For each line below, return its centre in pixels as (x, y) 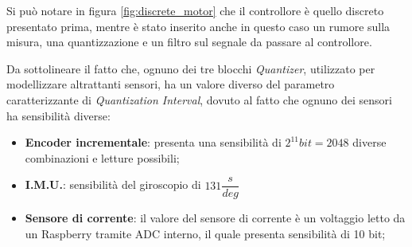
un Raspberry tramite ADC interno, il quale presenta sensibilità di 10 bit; (205, 233)
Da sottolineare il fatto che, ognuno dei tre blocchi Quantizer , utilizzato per (191, 68)
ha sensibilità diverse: (58, 115)
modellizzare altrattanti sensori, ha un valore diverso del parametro (171, 84)
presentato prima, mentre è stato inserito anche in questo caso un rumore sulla (198, 26)
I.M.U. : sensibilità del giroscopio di (113, 184)
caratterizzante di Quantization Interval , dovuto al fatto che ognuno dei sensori (199, 99)
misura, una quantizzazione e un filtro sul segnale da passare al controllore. (189, 42)
